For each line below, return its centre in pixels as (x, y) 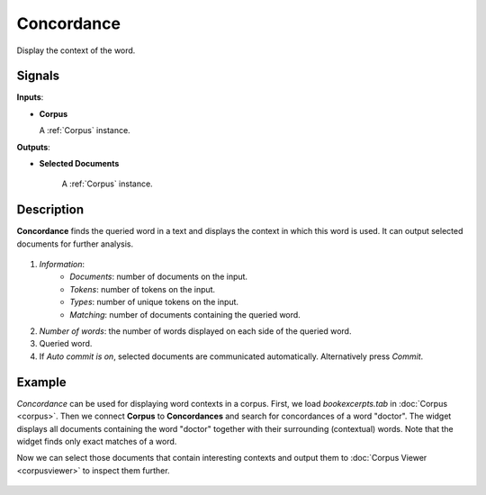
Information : (62, 265)
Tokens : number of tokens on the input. (143, 289)
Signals (38, 76)
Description (50, 210)
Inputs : (30, 97)
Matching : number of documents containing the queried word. (185, 314)
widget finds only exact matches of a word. (97, 441)
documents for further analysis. (75, 244)
